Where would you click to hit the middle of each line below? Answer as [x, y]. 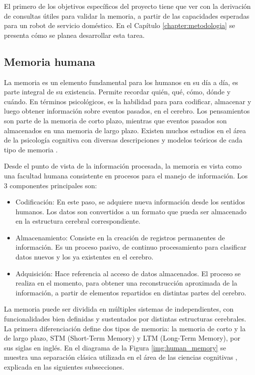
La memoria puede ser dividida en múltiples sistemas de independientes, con [119, 309]
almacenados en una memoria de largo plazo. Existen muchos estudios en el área [125, 130]
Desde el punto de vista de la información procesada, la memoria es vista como [123, 166]
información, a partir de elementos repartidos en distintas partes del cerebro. [131, 292]
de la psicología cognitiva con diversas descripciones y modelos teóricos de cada [123, 140]
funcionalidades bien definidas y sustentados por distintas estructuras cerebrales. [125, 319]
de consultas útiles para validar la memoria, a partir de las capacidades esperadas [127, 15]
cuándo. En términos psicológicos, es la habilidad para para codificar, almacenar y [128, 101]
